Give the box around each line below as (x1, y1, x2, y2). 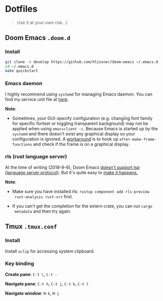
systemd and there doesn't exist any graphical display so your (12, 131, 136, 137)
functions (12, 142, 33, 147)
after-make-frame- (119, 137, 157, 142)
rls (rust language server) (5, 153, 67, 160)
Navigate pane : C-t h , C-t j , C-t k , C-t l (5, 281, 89, 286)
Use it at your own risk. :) (17, 20, 68, 25)
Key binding (5, 260, 34, 267)
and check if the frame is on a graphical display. (33, 141, 130, 147)
